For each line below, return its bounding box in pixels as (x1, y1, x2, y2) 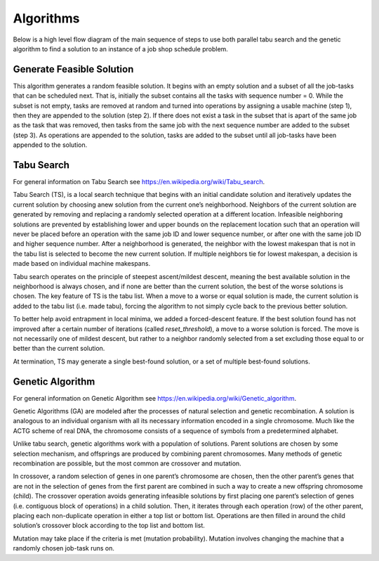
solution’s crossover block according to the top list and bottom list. (13, 521, 205, 530)
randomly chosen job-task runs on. (13, 544, 115, 553)
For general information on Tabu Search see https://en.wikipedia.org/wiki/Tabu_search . (13, 178, 265, 186)
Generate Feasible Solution (13, 63, 134, 75)
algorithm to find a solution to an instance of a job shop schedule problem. (13, 44, 228, 53)
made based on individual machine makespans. (13, 259, 151, 268)
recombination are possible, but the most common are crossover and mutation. (13, 459, 241, 468)
